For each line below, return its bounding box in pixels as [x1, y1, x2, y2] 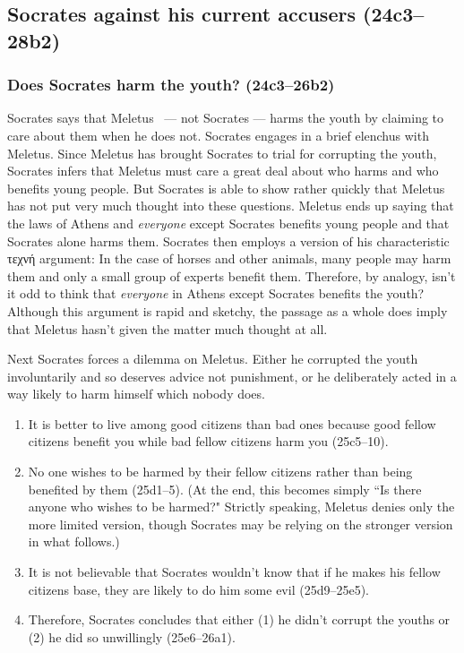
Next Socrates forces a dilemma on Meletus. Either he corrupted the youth [7, 349, 418, 368]
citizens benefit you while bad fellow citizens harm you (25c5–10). [28, 432, 389, 451]
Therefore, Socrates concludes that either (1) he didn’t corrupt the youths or [28, 610, 451, 629]
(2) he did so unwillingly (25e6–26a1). [28, 627, 236, 646]
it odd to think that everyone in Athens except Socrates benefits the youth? [7, 284, 425, 303]
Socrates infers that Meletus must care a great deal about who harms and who [7, 161, 439, 180]
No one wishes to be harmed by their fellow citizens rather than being [28, 462, 413, 481]
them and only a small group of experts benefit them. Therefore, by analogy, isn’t [7, 266, 456, 285]
